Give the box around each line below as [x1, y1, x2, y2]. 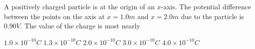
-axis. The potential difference [161, 1, 251, 11]
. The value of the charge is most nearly [20, 21, 140, 31]
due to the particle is [181, 11, 244, 21]
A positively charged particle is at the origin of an [4, 1, 155, 11]
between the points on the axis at [4, 11, 105, 21]
